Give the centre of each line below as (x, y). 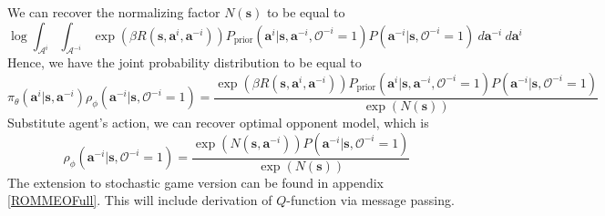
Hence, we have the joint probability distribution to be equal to (185, 62)
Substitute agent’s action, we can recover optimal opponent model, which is (218, 123)
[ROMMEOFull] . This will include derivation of (140, 200)
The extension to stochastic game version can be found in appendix (195, 182)
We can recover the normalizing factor (114, 12)
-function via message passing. (370, 200)
